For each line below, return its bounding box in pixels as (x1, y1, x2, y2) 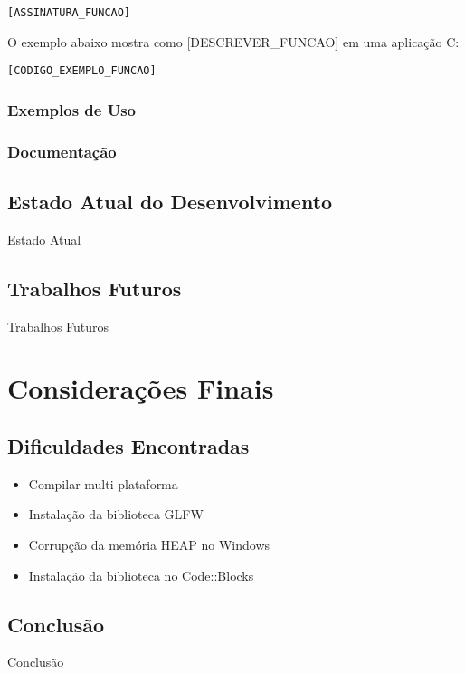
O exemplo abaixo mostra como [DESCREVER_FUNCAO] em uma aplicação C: (7, 32, 460, 51)
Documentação (7, 140, 117, 162)
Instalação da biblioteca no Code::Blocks (28, 565, 254, 584)
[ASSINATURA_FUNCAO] (7, 6, 131, 19)
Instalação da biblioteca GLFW (28, 505, 204, 524)
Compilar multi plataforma (28, 474, 178, 493)
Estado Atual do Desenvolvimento (7, 187, 333, 215)
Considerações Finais (7, 370, 274, 407)
